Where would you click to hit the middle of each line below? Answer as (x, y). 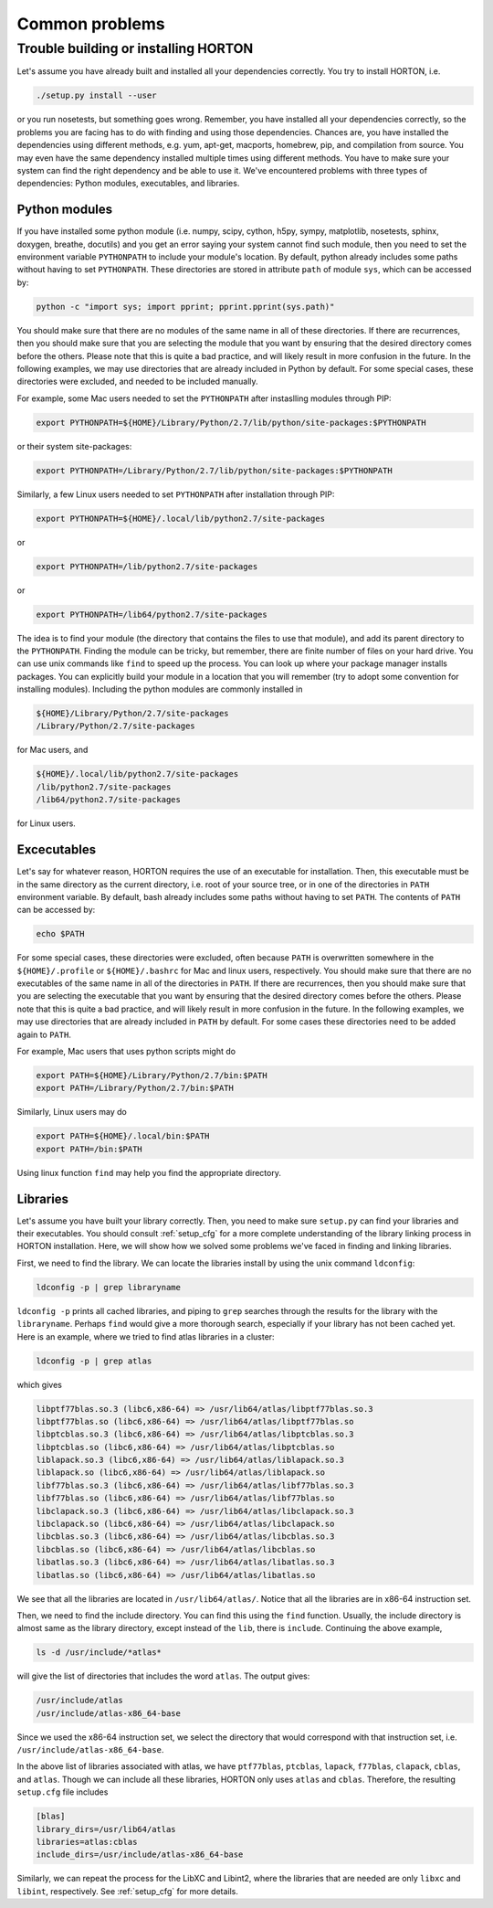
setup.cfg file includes (63, 1792)
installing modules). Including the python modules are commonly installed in (160, 689)
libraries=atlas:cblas (87, 1842)
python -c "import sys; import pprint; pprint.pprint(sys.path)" (185, 307)
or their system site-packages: (74, 446)
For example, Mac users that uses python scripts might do (126, 1051)
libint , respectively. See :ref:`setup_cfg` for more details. (128, 1891)
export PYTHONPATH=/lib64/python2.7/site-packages (152, 614)
